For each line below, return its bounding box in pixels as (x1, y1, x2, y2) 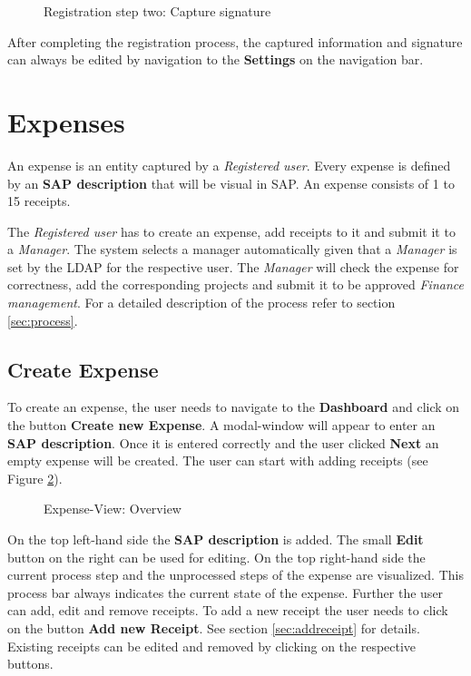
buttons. (7, 654, 54, 673)
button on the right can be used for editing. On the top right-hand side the (7, 547, 426, 566)
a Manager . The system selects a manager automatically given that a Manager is (7, 240, 457, 259)
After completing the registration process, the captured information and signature (7, 32, 463, 51)
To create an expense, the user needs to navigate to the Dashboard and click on (7, 397, 460, 416)
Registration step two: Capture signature (44, 2, 271, 20)
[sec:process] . (7, 310, 78, 329)
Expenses (7, 103, 125, 140)
